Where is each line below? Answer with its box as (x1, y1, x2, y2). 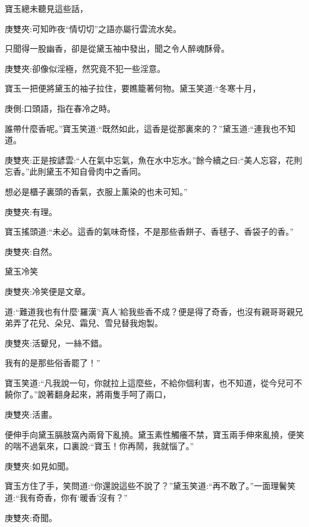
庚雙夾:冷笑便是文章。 (5, 285, 90, 297)
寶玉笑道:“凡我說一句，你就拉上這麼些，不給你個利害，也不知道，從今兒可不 (5, 376, 302, 389)
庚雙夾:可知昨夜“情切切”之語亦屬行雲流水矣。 (5, 22, 182, 34)
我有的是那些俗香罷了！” (5, 356, 100, 369)
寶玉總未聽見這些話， (5, 2, 88, 14)
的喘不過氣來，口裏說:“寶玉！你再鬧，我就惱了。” (5, 440, 194, 452)
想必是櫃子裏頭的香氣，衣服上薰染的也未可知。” (5, 185, 188, 197)
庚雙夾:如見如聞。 (5, 459, 74, 472)
